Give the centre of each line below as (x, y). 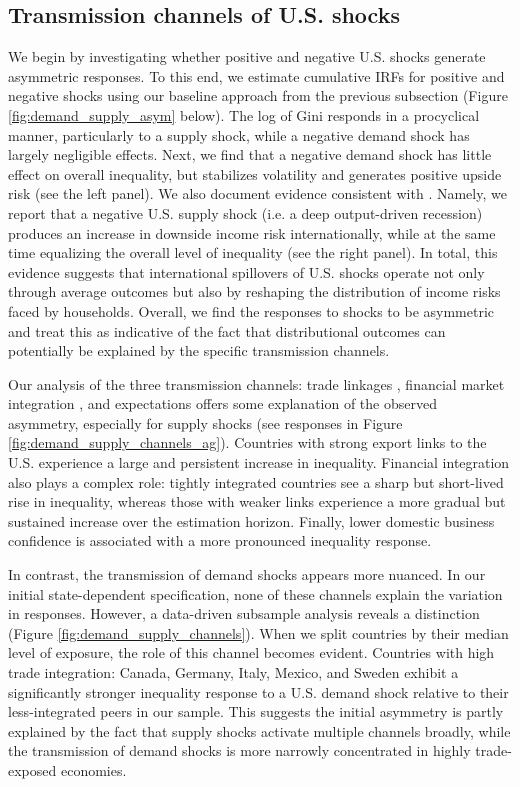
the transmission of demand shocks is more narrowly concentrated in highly (239, 750)
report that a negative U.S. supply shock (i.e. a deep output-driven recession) (245, 212)
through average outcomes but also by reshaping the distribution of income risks (254, 291)
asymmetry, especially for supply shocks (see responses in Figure (205, 422)
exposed (32, 769)
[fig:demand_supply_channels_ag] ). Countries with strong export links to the (247, 442)
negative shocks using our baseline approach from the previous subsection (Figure (258, 95)
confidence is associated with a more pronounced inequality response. (220, 540)
